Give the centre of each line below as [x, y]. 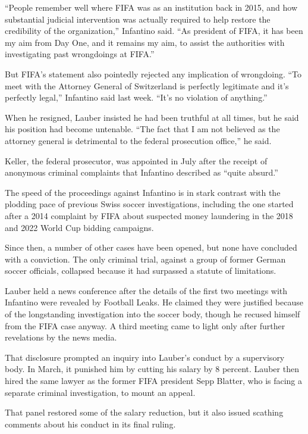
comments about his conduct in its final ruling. [90, 424]
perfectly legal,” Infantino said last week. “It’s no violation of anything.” [136, 97]
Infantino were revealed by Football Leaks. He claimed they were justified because [154, 302]
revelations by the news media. [61, 337]
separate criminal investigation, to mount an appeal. [100, 392]
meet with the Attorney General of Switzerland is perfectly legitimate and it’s [147, 85]
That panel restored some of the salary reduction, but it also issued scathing [144, 412]
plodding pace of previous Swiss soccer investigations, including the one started [149, 204]
